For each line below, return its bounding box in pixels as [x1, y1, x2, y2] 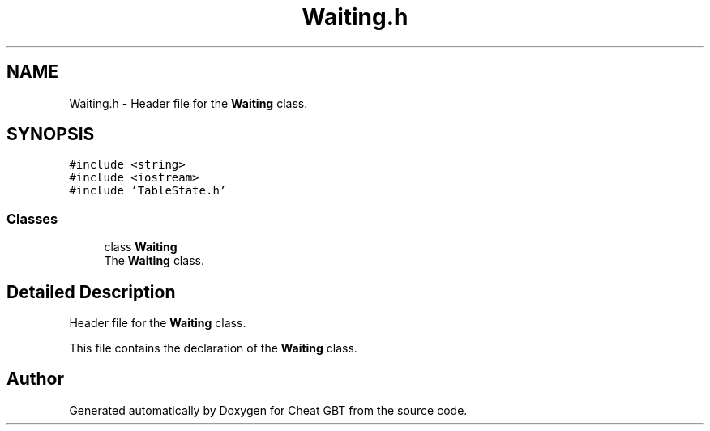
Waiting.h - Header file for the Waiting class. [69, 96, 308, 110]
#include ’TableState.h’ [69, 184, 227, 198]
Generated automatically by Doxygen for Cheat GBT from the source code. [69, 403, 468, 417]
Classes [6, 210, 58, 227]
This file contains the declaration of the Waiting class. [69, 341, 357, 356]
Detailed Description [6, 281, 176, 302]
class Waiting [104, 240, 177, 254]
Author [6, 369, 64, 390]
